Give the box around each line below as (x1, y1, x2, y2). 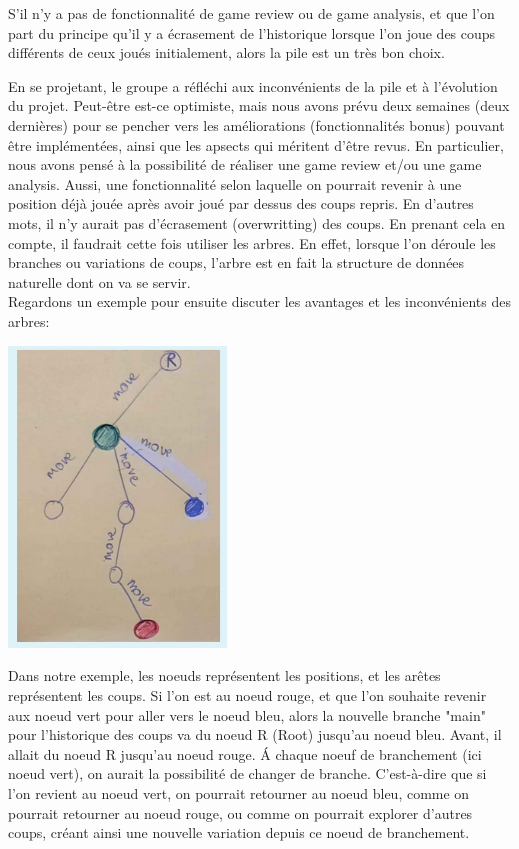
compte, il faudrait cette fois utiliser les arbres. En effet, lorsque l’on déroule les (8, 232, 496, 253)
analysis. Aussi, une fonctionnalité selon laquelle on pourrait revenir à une (8, 173, 462, 194)
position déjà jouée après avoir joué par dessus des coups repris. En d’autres (8, 193, 474, 214)
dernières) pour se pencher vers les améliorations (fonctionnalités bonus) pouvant (8, 114, 505, 135)
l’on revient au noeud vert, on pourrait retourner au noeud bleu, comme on (8, 783, 470, 804)
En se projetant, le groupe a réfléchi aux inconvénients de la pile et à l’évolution (8, 75, 498, 96)
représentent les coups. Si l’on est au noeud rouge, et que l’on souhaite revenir (8, 685, 487, 706)
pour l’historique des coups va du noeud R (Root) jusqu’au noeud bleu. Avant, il (8, 724, 502, 745)
